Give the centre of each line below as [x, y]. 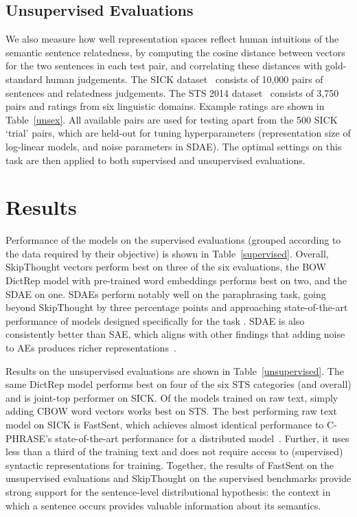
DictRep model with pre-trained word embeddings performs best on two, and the [176, 280]
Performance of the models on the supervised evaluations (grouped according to [173, 240]
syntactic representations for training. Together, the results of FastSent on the [170, 464]
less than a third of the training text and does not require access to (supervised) [174, 451]
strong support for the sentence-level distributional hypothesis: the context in [168, 491]
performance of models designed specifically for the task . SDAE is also [155, 320]
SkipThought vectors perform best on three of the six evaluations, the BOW [166, 267]
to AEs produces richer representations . [91, 348]
